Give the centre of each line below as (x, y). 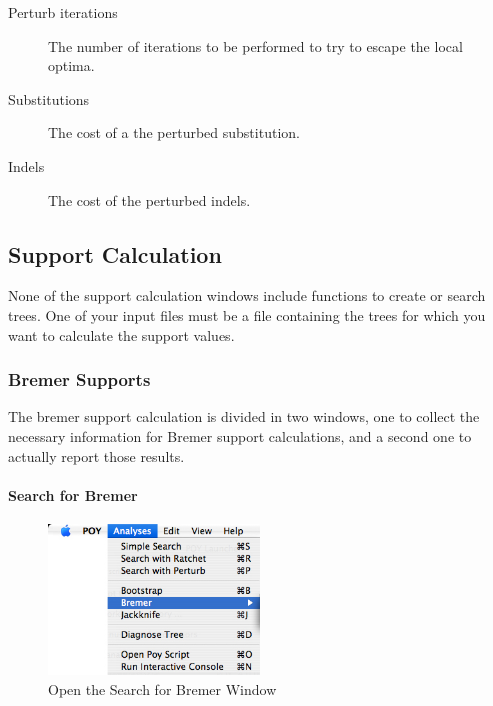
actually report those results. (96, 455)
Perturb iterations (63, 12)
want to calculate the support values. (121, 334)
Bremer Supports (79, 379)
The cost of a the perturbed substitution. (174, 132)
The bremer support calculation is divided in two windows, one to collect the (244, 416)
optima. (71, 65)
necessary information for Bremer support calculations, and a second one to (240, 435)
